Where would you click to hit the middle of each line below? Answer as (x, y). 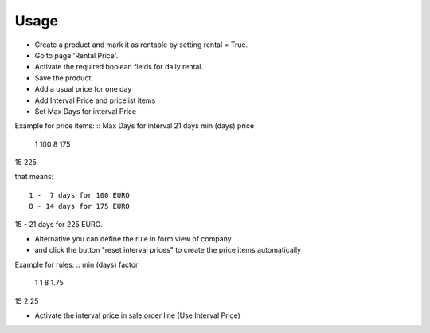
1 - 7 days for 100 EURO (80, 195)
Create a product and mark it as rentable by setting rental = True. (141, 45)
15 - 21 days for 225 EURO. (59, 224)
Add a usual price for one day (83, 89)
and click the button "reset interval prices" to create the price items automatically (168, 250)
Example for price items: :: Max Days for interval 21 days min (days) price (135, 126)
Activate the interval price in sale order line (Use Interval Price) (137, 315)
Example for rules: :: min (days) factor (76, 264)
